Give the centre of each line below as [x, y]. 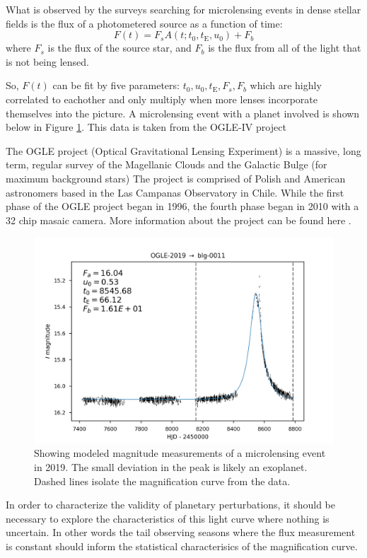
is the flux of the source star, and [120, 48]
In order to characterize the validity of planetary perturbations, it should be [170, 505]
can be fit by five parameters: [116, 85]
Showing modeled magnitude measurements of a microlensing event [180, 453]
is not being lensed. [47, 61]
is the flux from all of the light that [285, 48]
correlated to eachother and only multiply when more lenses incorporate [162, 99]
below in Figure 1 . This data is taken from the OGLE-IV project [146, 127]
